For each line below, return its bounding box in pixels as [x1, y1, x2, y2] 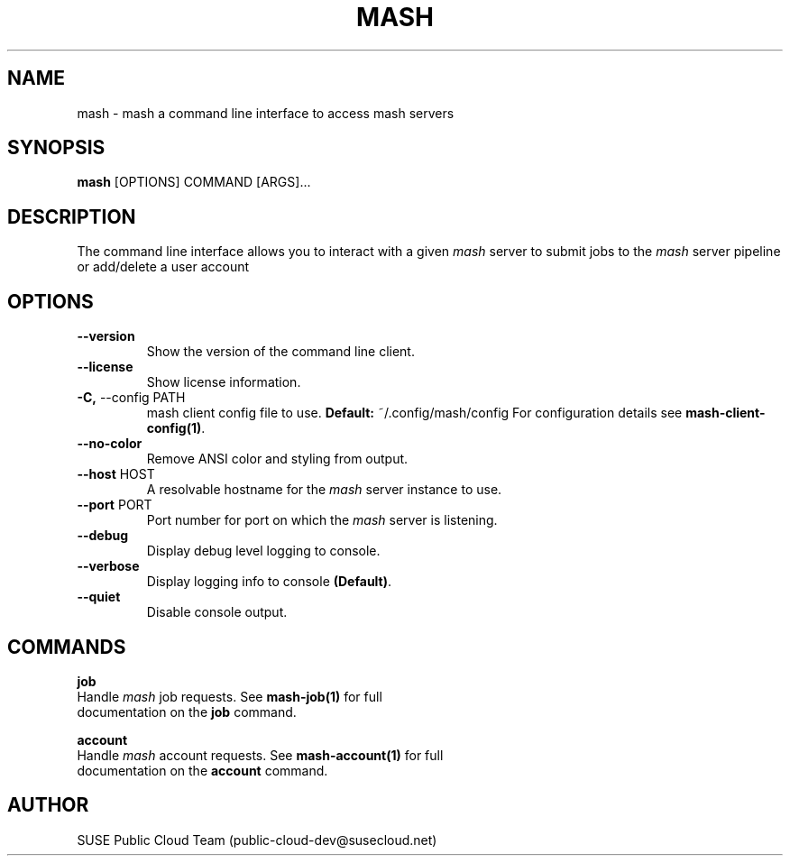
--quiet [77, 589, 121, 605]
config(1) [146, 420, 202, 436]
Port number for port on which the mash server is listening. [146, 512, 498, 528]
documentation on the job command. [77, 703, 297, 720]
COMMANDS [7, 635, 126, 658]
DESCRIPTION [7, 205, 136, 228]
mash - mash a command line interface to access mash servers [77, 105, 455, 121]
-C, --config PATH [77, 390, 186, 406]
